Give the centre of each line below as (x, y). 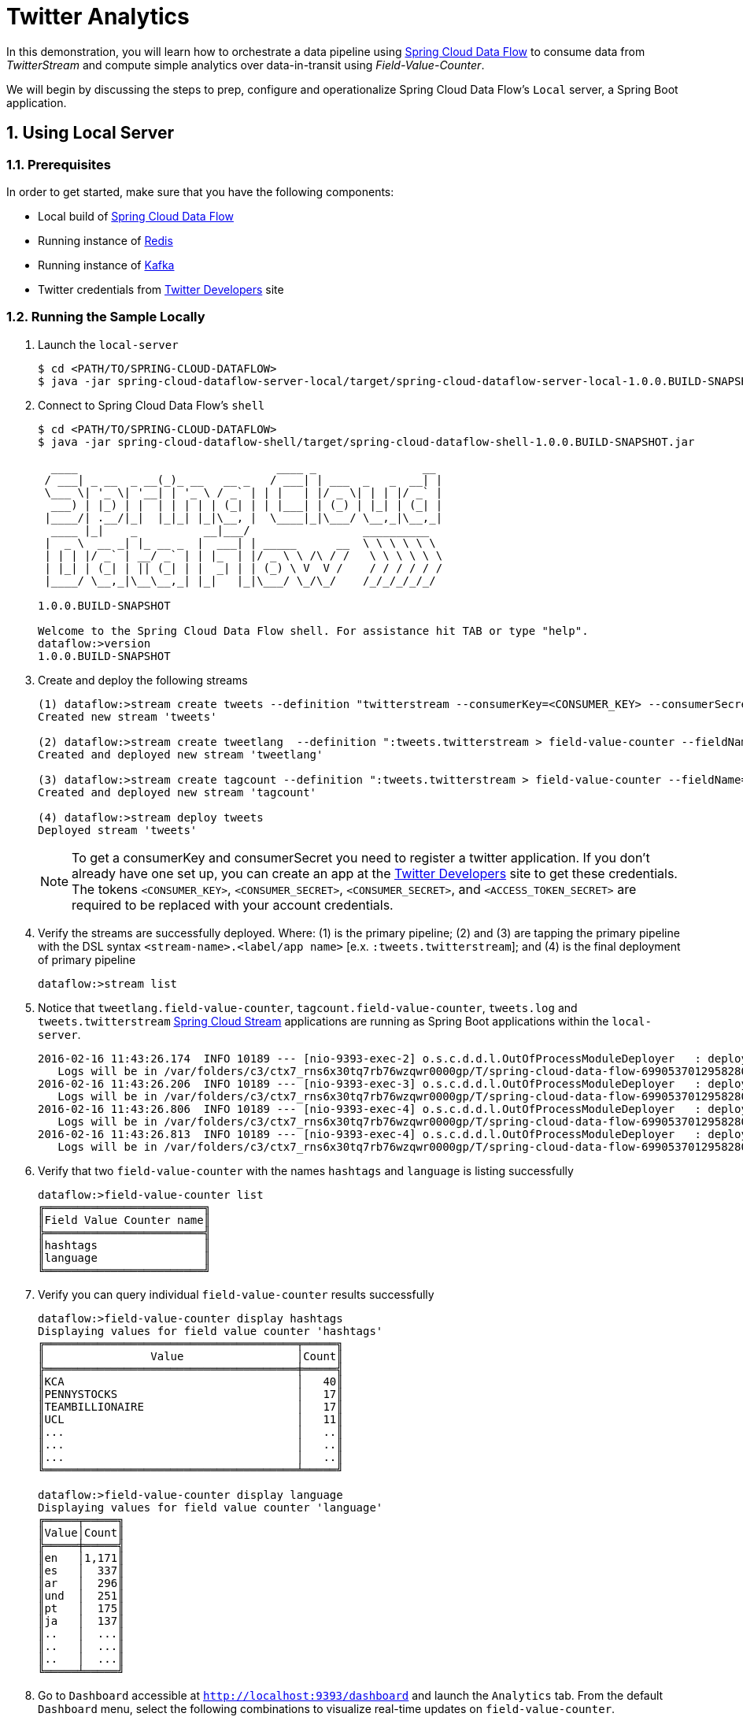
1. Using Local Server (91, 133)
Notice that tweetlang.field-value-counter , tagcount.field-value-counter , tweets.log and (308, 1007)
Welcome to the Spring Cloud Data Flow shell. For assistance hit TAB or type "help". (313, 630)
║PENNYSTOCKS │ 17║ (190, 1394)
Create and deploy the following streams (143, 680)
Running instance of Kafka (106, 265)
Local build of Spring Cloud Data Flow (136, 216)
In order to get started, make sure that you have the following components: (200, 191)
